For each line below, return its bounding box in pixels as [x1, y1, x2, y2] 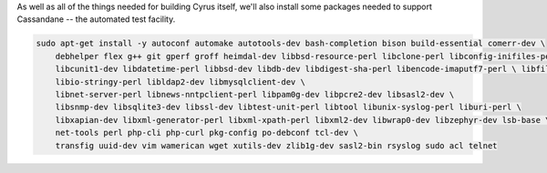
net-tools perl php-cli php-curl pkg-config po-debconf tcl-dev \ [55, 127, 359, 138]
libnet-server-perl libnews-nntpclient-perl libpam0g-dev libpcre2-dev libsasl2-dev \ [55, 89, 455, 99]
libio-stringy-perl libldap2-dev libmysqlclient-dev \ [55, 76, 305, 86]
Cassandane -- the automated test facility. [16, 14, 176, 25]
